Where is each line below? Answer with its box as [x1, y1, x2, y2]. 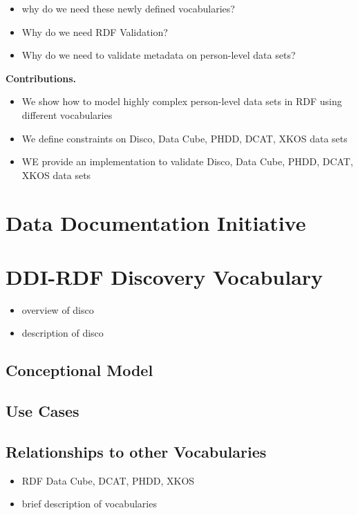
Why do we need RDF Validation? [21, 24, 168, 39]
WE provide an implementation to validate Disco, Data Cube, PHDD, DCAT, [21, 154, 353, 169]
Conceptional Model [6, 359, 153, 381]
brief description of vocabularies [21, 496, 157, 511]
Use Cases [6, 400, 79, 422]
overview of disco [21, 302, 94, 317]
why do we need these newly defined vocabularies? [21, 1, 235, 15]
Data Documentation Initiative [6, 208, 306, 236]
